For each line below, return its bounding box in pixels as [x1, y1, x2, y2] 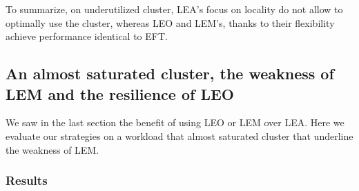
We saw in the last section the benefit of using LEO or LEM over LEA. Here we [6, 115, 345, 130]
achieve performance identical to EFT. [6, 29, 168, 43]
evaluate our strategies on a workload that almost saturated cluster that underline [6, 128, 353, 143]
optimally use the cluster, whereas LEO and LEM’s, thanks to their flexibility [6, 15, 335, 30]
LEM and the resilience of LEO [6, 83, 234, 104]
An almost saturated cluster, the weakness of [6, 63, 334, 84]
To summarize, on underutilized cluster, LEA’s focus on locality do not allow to [6, 2, 343, 16]
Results [6, 172, 48, 189]
